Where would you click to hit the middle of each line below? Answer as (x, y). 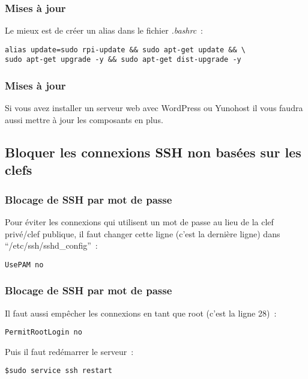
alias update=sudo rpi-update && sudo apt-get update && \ (125, 50)
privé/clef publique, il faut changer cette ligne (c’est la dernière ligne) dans (143, 233)
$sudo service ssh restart (59, 371)
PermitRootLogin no (44, 332)
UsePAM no (24, 265)
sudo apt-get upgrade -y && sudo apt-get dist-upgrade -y (123, 60)
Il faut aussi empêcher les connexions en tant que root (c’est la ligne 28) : (141, 313)
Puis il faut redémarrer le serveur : (69, 351)
